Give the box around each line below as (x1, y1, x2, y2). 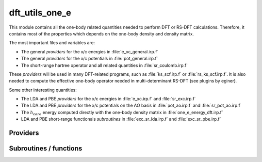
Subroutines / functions (9, 145, 82, 153)
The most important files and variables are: (9, 40, 95, 46)
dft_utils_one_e (9, 7, 71, 18)
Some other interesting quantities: (9, 87, 77, 93)
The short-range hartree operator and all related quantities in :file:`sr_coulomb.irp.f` (21, 62, 188, 68)
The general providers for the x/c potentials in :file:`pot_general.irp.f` (21, 56, 158, 62)
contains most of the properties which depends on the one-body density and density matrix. (9, 31, 194, 36)
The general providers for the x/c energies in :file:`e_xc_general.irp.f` (21, 49, 159, 54)
